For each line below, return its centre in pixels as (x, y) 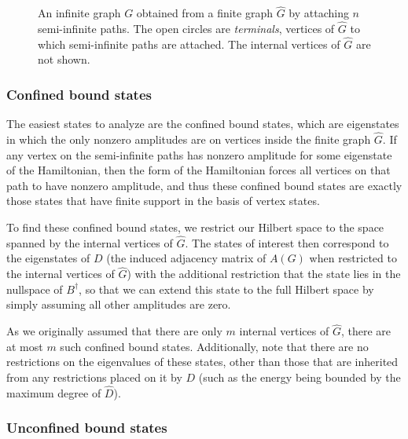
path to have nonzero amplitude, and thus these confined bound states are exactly (204, 185)
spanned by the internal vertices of (90, 242)
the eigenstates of (48, 258)
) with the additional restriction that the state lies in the (264, 274)
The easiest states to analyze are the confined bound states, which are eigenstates (203, 124)
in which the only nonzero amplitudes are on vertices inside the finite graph (189, 139)
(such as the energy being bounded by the (300, 377)
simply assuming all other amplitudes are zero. (119, 304)
